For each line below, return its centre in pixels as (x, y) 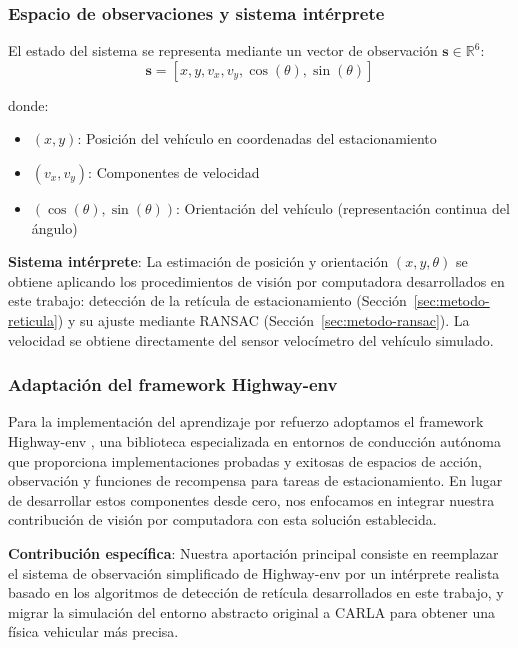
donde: (28, 104)
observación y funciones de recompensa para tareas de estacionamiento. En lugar (255, 480)
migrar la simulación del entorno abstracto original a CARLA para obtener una (251, 611)
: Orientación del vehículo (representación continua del (343, 208)
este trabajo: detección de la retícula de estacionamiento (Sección (207, 300)
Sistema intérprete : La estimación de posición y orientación (198, 261)
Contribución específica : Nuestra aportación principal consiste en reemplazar (253, 552)
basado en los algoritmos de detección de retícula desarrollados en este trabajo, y (256, 592)
